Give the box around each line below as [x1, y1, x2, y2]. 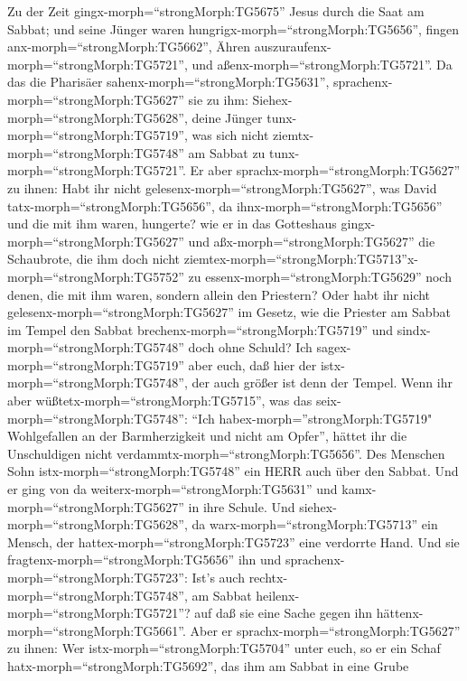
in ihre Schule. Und [188, 497, 295, 516]
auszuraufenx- [254, 37, 332, 56]
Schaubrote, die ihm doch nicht [7, 249, 181, 268]
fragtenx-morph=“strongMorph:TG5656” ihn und [7, 550, 282, 569]
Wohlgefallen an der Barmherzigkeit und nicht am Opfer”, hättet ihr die [7, 426, 407, 445]
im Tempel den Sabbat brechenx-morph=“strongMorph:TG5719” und [7, 320, 393, 339]
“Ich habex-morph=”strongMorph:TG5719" [191, 408, 433, 427]
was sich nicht [191, 126, 269, 145]
